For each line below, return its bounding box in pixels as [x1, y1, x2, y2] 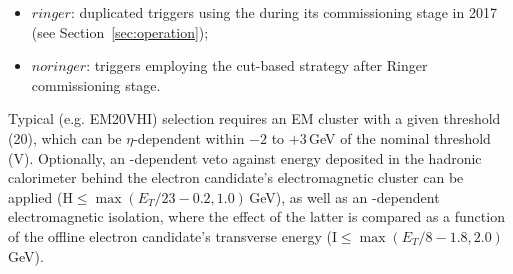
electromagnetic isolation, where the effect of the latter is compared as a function [8, 206, 505, 227]
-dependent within [133, 127, 245, 148]
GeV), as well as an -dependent [249, 186, 440, 207]
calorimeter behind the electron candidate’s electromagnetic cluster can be [8, 167, 464, 188]
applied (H [8, 186, 73, 207]
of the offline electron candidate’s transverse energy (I [8, 225, 337, 246]
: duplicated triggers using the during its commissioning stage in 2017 [70, 2, 497, 22]
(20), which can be [8, 127, 122, 148]
